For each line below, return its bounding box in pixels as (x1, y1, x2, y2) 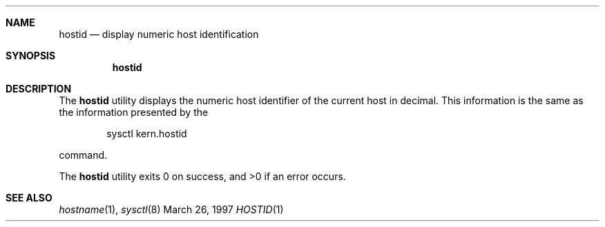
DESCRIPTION (6, 83, 72, 95)
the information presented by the (59, 106, 209, 118)
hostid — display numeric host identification (59, 28, 259, 40)
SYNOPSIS (6, 50, 56, 61)
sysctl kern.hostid (106, 128, 187, 139)
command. (59, 149, 108, 161)
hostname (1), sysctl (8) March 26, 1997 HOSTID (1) (59, 204, 284, 215)
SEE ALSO (6, 192, 52, 204)
